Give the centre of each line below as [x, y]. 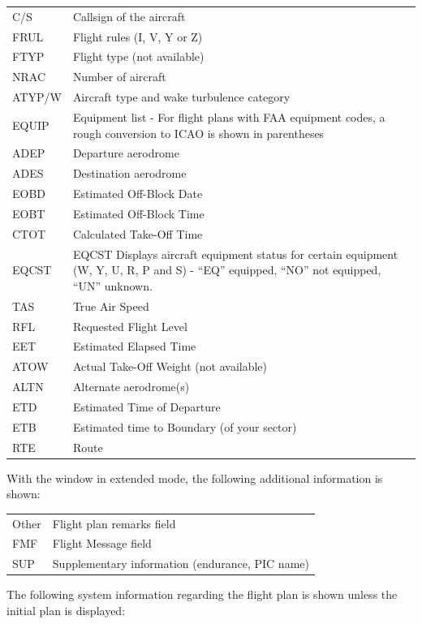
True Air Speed [111, 306]
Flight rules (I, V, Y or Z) [138, 36]
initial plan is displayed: [66, 610]
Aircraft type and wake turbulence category [181, 97]
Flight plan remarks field [114, 523]
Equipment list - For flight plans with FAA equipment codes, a [229, 116]
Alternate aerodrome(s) [131, 387]
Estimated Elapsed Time [134, 346]
